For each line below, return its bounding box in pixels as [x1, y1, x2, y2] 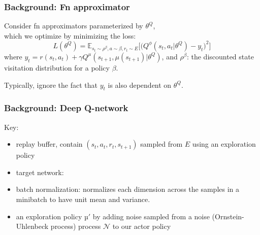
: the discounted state [186, 51, 254, 61]
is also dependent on [108, 79, 172, 90]
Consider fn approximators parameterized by [4, 20, 143, 31]
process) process [50, 221, 101, 231]
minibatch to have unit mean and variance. [16, 193, 150, 204]
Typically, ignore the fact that [4, 79, 98, 90]
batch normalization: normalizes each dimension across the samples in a [16, 184, 240, 194]
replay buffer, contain [16, 139, 83, 149]
